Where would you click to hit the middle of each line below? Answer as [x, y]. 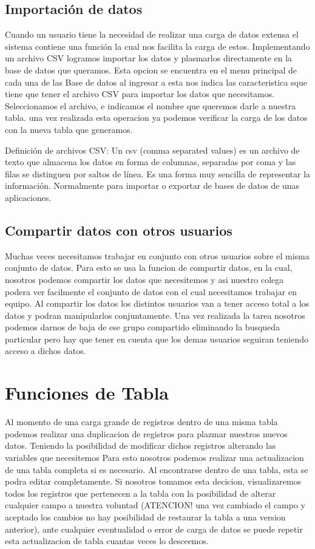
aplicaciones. [28, 197]
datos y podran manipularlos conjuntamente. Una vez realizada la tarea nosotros [155, 315]
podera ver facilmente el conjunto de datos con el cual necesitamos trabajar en [151, 291]
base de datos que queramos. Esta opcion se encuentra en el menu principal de [151, 70]
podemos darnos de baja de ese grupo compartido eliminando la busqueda [143, 327]
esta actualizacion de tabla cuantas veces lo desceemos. [107, 541]
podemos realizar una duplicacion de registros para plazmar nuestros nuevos [146, 433]
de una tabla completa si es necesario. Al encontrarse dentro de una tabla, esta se [157, 469]
